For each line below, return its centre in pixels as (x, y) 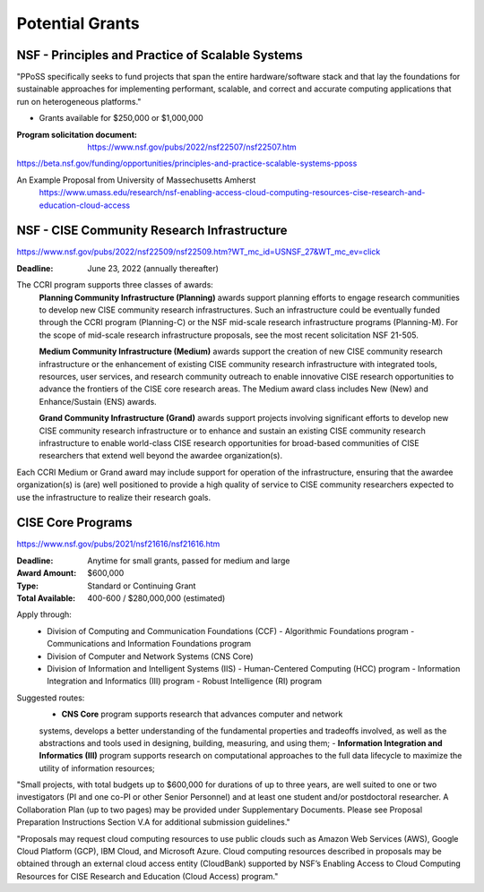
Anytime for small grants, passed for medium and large (189, 561)
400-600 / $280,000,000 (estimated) (156, 598)
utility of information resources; (97, 768)
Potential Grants (78, 23)
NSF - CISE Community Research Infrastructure (152, 231)
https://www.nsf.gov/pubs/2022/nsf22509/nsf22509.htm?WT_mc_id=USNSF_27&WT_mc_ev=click (199, 252)
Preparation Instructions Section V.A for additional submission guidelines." (153, 822)
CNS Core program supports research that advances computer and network (202, 714)
